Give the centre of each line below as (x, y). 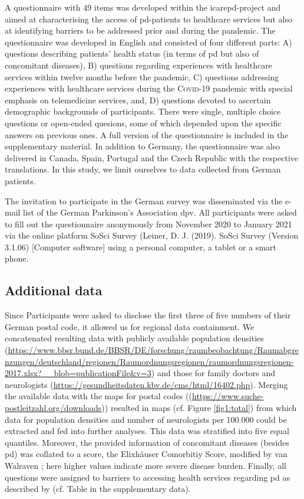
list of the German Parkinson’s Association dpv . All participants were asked (160, 212)
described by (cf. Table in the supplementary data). (98, 489)
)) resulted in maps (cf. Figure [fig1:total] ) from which (199, 408)
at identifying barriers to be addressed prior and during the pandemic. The (140, 30)
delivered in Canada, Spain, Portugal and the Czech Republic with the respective (151, 157)
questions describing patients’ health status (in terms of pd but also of (132, 53)
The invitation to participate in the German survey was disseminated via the (144, 200)
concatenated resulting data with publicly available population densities (134, 338)
